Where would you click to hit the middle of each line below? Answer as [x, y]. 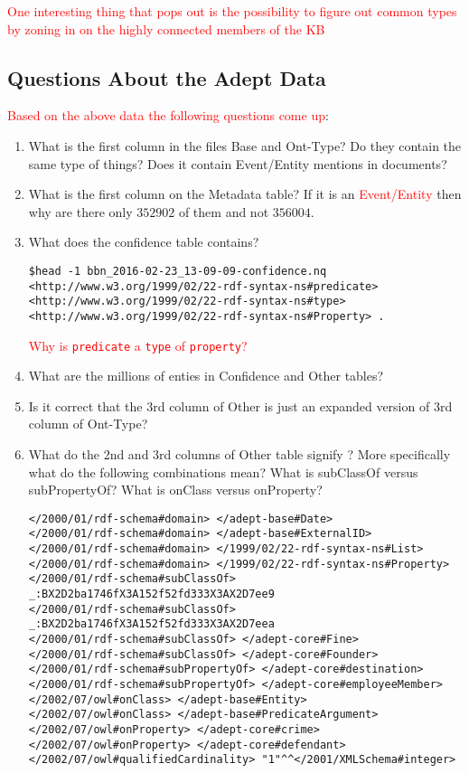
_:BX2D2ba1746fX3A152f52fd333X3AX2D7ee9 [151, 594]
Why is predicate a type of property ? [138, 345]
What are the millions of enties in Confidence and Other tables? [206, 376]
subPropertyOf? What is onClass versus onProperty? [175, 490]
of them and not [224, 211]
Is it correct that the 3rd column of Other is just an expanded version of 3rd [240, 405]
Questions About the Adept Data [167, 77]
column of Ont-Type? [88, 424]
